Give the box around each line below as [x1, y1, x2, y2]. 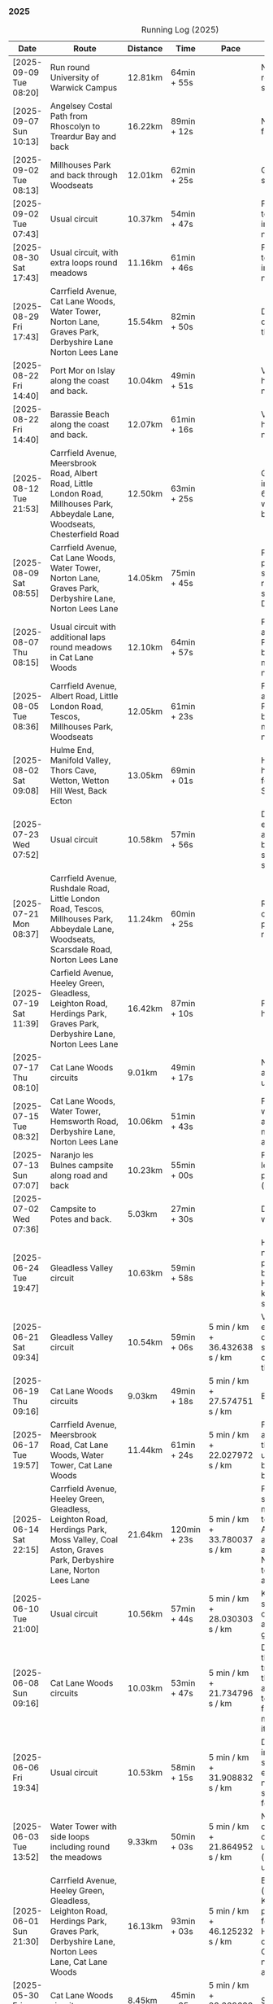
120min [170, 1524, 201, 1535]
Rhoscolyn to [50, 120, 101, 132]
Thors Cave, [50, 765, 97, 777]
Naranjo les [50, 1149, 94, 1161]
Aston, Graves [50, 1544, 104, 1556]
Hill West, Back [50, 785, 107, 797]
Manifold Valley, [50, 755, 111, 766]
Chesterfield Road [50, 529, 119, 540]
